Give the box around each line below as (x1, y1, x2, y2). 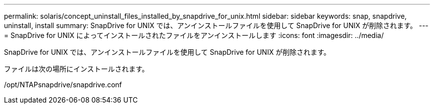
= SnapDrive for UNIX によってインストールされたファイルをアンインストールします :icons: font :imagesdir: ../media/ (4, 31, 384, 39)
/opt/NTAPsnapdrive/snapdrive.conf (4, 80, 122, 89)
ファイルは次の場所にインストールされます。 (4, 65, 149, 73)
